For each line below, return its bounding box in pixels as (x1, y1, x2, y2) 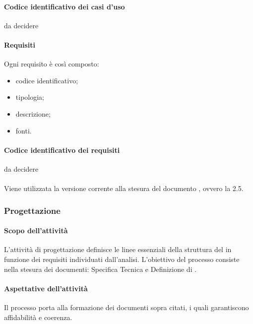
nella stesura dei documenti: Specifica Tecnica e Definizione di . (4, 263, 197, 274)
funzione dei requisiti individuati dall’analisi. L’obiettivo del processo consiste (4, 254, 240, 264)
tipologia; (15, 92, 44, 102)
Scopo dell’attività (4, 225, 68, 236)
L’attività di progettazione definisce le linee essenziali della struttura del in (4, 244, 232, 255)
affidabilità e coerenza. (4, 312, 72, 322)
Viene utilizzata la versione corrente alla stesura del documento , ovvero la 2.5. (4, 183, 244, 194)
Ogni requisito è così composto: (4, 59, 99, 69)
